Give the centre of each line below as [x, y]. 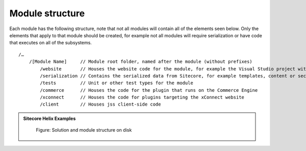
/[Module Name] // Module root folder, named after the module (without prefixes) [141, 62]
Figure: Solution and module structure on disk [84, 130]
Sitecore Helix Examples [49, 118]
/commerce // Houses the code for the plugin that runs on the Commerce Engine [149, 90]
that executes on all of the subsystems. [50, 43]
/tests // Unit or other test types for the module [117, 83]
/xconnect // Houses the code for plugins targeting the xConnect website [142, 97]
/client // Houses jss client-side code [100, 104]
